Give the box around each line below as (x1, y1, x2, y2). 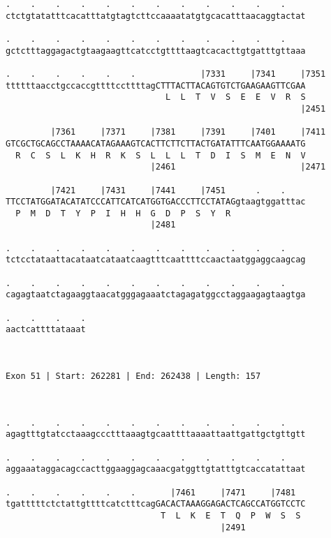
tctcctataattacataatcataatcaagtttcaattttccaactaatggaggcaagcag (6, 255, 306, 265)
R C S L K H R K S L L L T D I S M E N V (15, 150, 306, 160)
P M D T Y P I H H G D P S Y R (15, 208, 231, 218)
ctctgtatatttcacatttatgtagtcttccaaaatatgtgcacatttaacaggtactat (6, 10, 306, 21)
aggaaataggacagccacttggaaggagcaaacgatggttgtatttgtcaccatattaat (6, 464, 306, 475)
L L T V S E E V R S (165, 92, 306, 103)
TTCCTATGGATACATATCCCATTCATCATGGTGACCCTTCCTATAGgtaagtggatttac (6, 197, 306, 207)
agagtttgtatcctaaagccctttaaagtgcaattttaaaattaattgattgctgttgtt (6, 429, 306, 440)
